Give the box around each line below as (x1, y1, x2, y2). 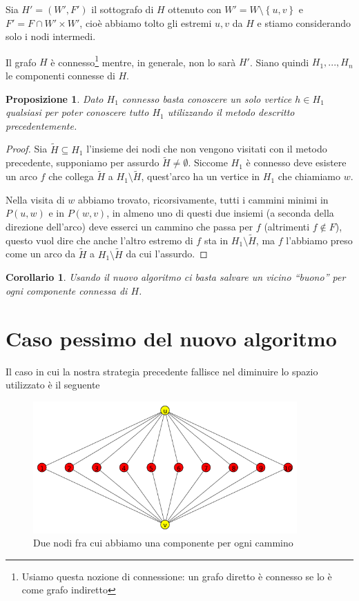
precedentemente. (6, 118, 77, 132)
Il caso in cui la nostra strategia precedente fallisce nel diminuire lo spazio (6, 364, 318, 378)
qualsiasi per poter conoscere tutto (6, 105, 149, 119)
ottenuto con (168, 2, 222, 16)
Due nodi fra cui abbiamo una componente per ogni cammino (33, 535, 293, 550)
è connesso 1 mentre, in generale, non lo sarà (50, 52, 236, 69)
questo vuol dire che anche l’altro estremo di (6, 233, 193, 247)
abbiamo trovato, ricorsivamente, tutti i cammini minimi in (78, 192, 329, 206)
